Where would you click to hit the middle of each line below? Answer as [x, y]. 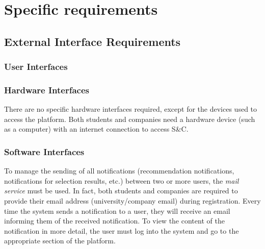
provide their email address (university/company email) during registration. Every [132, 201]
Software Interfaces [44, 151]
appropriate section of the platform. [60, 241]
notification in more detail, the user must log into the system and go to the [122, 230]
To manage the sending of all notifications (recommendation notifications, [119, 171]
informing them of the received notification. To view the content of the [114, 221]
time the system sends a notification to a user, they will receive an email [117, 210]
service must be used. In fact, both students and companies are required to [121, 191]
